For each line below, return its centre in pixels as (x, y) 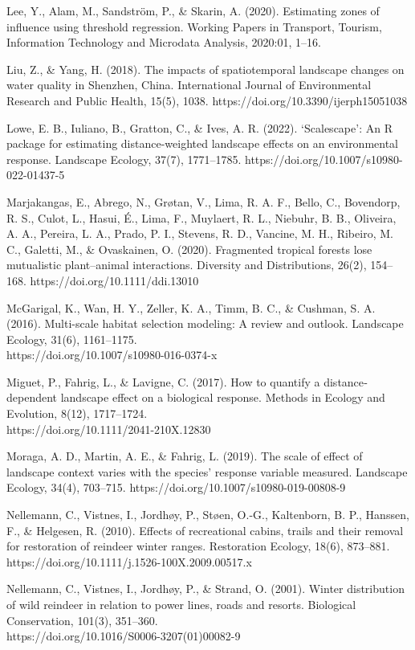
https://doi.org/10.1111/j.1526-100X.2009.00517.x (129, 561)
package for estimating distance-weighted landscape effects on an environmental (203, 143)
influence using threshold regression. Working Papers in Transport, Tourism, (194, 26)
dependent (32, 397)
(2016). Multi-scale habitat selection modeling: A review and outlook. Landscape (205, 323)
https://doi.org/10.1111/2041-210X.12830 (109, 429)
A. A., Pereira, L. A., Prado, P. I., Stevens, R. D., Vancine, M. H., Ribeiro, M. (200, 233)
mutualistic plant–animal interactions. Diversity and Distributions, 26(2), (187, 265)
